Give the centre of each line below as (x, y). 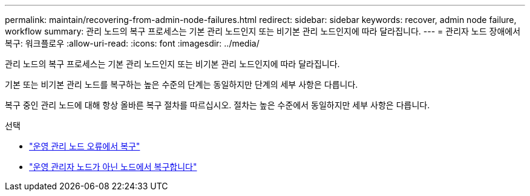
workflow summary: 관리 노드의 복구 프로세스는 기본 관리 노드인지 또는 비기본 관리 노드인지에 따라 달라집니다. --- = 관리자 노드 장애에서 (263, 31)
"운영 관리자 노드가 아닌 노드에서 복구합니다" (113, 167)
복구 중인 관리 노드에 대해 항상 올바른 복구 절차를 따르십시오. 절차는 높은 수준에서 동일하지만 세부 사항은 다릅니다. (218, 105)
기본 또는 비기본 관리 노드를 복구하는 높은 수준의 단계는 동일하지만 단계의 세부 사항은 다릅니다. (182, 84)
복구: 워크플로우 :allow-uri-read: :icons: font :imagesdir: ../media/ (132, 43)
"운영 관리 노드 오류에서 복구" (85, 146)
